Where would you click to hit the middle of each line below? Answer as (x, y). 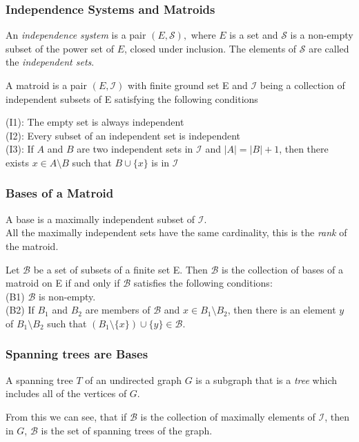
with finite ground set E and (188, 85)
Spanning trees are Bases (77, 354)
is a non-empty (322, 35)
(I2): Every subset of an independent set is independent (123, 135)
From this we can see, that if (66, 416)
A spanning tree (39, 379)
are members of (118, 310)
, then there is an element (282, 310)
